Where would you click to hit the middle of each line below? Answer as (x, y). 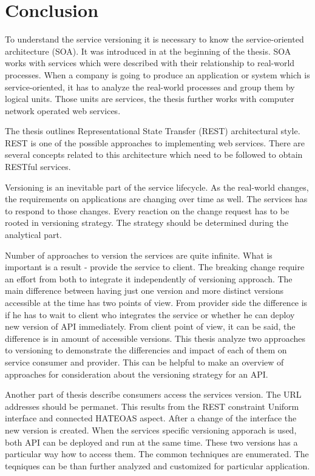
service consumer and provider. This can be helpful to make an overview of (144, 362)
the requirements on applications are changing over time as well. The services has (156, 199)
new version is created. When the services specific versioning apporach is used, (151, 430)
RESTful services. (38, 167)
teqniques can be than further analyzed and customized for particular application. (157, 465)
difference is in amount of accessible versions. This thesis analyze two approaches (155, 338)
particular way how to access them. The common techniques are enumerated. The (157, 454)
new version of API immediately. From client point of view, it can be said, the (150, 326)
